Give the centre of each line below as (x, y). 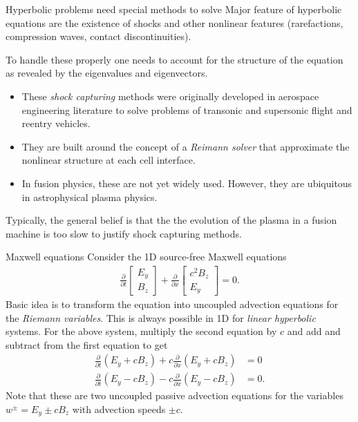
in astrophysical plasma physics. (89, 196)
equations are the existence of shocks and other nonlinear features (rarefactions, (175, 22)
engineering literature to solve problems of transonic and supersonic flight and (187, 109)
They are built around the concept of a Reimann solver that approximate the (186, 146)
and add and (314, 331)
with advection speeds (119, 409)
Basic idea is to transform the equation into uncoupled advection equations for (172, 304)
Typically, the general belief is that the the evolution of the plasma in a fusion (171, 220)
